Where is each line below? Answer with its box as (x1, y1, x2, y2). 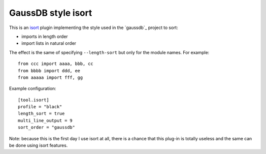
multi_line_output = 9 (18, 118, 73, 123)
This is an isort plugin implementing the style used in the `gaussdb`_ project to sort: (9, 25, 178, 31)
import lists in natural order (21, 40, 76, 46)
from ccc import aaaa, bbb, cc (18, 61, 94, 66)
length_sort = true (18, 111, 65, 117)
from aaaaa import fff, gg (18, 74, 83, 80)
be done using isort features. (9, 143, 68, 149)
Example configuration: (9, 86, 57, 92)
